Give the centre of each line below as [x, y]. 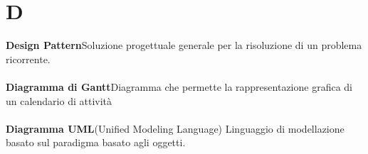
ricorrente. [28, 59]
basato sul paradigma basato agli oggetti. [96, 142]
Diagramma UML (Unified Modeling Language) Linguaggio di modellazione [175, 128]
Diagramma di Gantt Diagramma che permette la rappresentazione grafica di [179, 86]
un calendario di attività [59, 100]
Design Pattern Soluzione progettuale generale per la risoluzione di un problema [184, 45]
